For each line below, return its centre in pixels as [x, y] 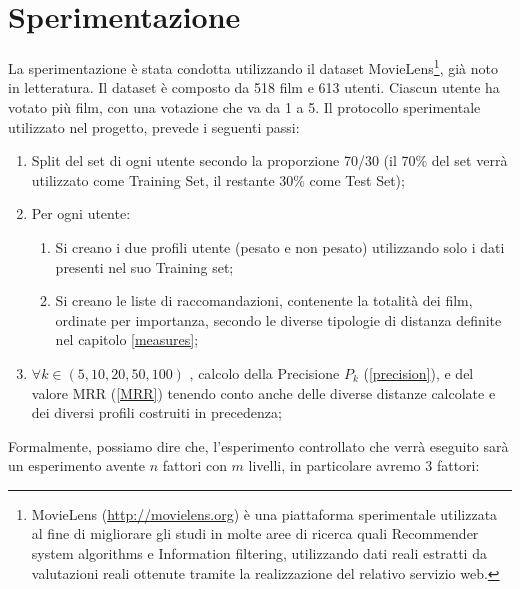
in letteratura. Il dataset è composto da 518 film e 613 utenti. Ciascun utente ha [254, 87]
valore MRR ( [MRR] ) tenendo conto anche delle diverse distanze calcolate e [263, 392]
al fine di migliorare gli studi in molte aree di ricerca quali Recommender [255, 533]
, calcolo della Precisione [264, 372]
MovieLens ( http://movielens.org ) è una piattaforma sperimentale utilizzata [264, 513]
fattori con [194, 465]
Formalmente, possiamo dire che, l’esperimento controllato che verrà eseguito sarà [258, 445]
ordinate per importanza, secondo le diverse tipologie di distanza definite [278, 319]
